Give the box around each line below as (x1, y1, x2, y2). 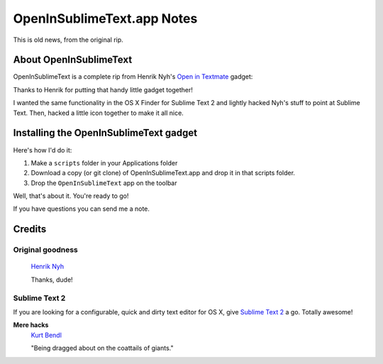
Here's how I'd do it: (13, 145, 72, 154)
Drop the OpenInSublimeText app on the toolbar (30, 178, 177, 187)
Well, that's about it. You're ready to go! (13, 192, 129, 200)
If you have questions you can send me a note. (13, 204, 150, 213)
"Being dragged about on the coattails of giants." (30, 344, 174, 353)
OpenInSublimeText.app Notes (13, 11, 198, 26)
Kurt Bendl (30, 331, 62, 339)
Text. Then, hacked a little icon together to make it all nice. (13, 109, 184, 117)
